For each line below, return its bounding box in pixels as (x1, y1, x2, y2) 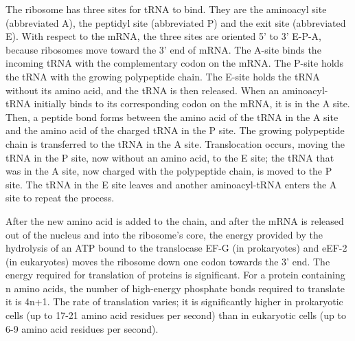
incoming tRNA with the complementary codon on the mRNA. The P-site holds (5, 56, 343, 70)
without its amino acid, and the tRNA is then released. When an (5, 82, 279, 97)
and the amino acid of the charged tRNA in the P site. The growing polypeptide (5, 123, 345, 137)
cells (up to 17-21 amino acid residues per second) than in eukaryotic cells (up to (5, 308, 346, 322)
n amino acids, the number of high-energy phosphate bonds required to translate (5, 280, 345, 295)
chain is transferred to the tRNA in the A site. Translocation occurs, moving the (5, 136, 345, 151)
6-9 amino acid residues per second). (5, 321, 159, 335)
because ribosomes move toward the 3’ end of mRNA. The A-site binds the (5, 42, 321, 56)
